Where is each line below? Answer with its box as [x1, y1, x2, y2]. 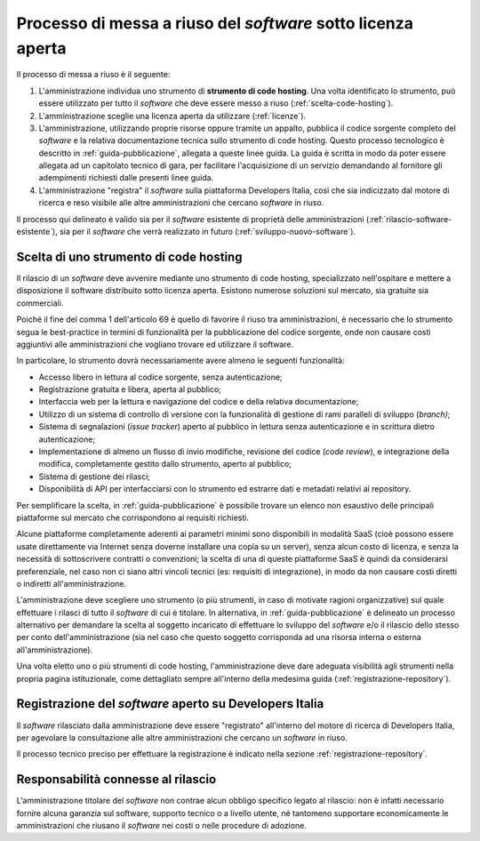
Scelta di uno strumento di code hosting [16, 249, 243, 264]
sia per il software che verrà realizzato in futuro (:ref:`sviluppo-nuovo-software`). [59, 227, 356, 237]
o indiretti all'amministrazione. [16, 578, 127, 589]
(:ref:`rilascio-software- [365, 213, 452, 224]
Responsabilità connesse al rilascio [16, 772, 217, 787]
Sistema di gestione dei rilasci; [38, 471, 151, 482]
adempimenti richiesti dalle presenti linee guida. [38, 172, 214, 183]
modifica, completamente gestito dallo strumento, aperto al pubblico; [38, 459, 292, 469]
